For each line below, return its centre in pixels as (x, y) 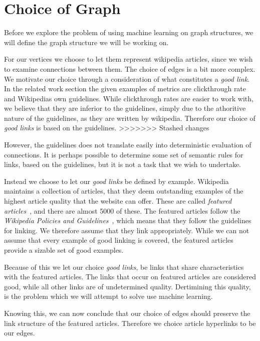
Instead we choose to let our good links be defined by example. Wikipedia (116, 181)
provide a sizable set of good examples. (64, 250)
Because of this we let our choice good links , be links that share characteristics (124, 267)
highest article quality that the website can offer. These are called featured (118, 201)
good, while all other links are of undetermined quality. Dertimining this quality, (127, 286)
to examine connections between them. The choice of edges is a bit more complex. (130, 68)
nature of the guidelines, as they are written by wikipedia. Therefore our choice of (130, 118)
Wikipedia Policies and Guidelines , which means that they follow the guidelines (128, 220)
